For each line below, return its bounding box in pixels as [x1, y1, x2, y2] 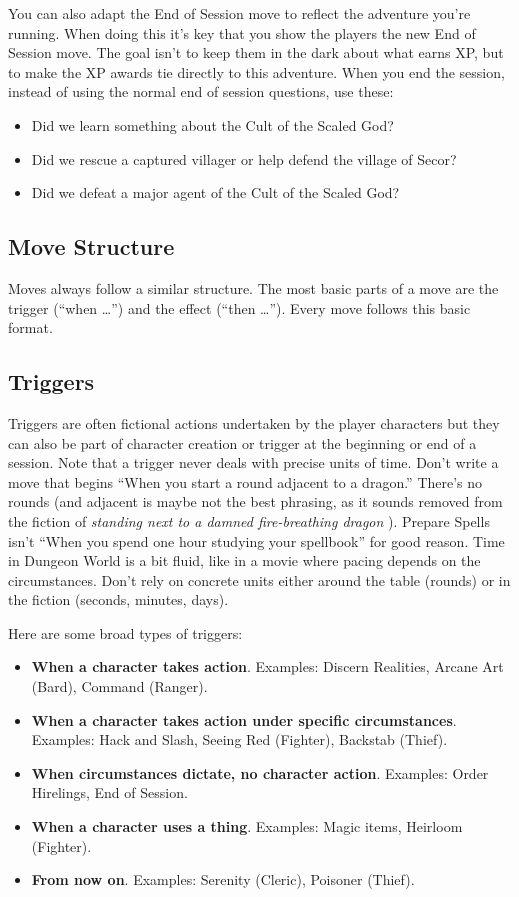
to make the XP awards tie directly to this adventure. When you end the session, [8, 61, 505, 82]
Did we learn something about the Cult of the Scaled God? [31, 114, 394, 135]
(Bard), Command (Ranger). [31, 676, 208, 697]
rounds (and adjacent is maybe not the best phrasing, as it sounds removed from [8, 491, 503, 512]
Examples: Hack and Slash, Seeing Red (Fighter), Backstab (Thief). [31, 729, 448, 750]
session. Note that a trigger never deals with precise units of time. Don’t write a [8, 452, 499, 473]
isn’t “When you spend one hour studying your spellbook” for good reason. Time [8, 530, 505, 551]
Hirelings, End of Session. [31, 782, 188, 803]
